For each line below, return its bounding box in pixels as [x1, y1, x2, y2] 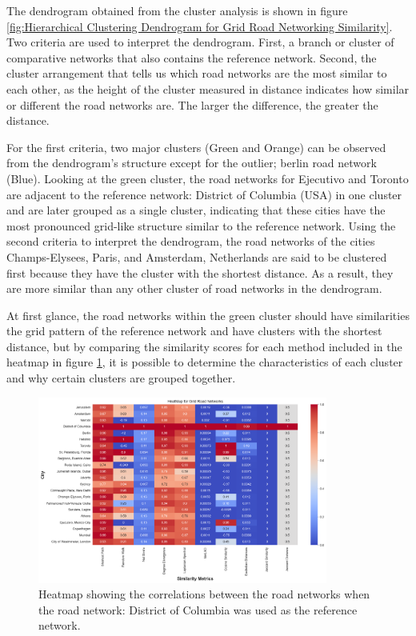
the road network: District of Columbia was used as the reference [38, 601, 358, 618]
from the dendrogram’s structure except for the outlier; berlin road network [6, 154, 377, 171]
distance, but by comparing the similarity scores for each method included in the [6, 338, 402, 354]
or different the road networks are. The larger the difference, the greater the [6, 96, 378, 113]
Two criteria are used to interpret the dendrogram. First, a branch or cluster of [6, 34, 394, 50]
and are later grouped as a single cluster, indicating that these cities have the [6, 202, 386, 218]
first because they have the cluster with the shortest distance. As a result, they [6, 264, 394, 281]
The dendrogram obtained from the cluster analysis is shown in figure [6, 2, 348, 18]
